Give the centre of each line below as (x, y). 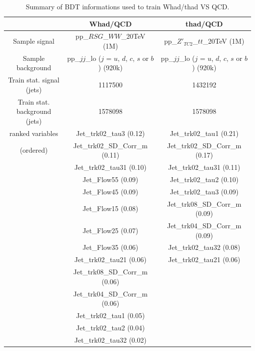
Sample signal (34, 41)
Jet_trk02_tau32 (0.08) (204, 247)
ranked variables (34, 133)
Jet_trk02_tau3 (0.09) (204, 191)
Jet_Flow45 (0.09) (111, 191)
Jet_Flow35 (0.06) (111, 247)
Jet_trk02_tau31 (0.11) (204, 167)
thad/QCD (204, 23)
